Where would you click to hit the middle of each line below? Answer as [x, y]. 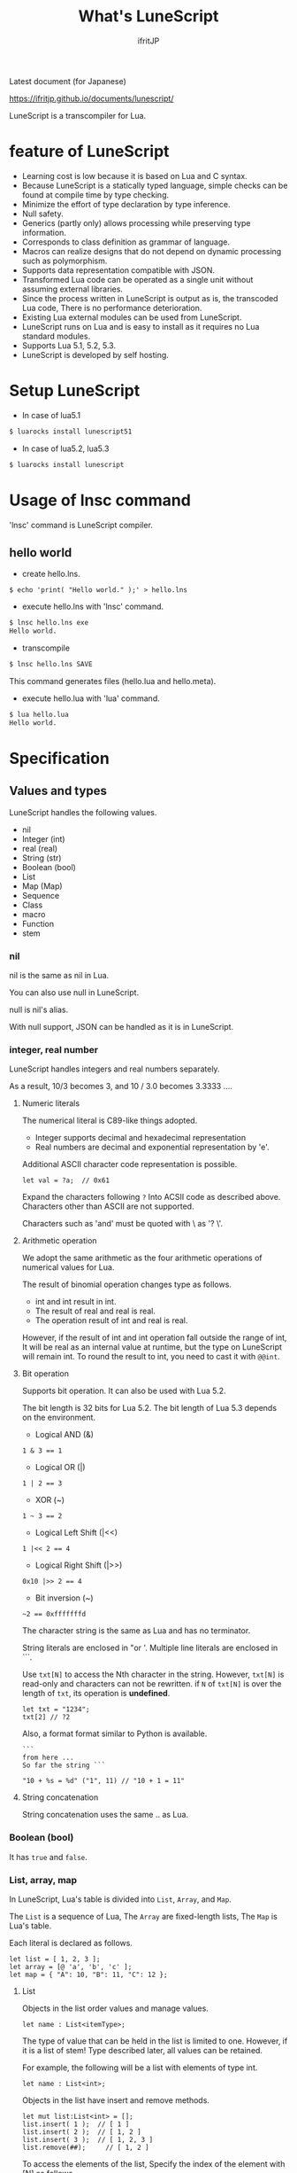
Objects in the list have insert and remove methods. [116, 2100]
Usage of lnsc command [100, 500]
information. [44, 232]
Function [38, 923]
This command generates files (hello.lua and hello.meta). [113, 681]
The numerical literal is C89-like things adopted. [110, 1121]
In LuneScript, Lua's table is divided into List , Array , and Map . [120, 1899]
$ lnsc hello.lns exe [49, 623]
